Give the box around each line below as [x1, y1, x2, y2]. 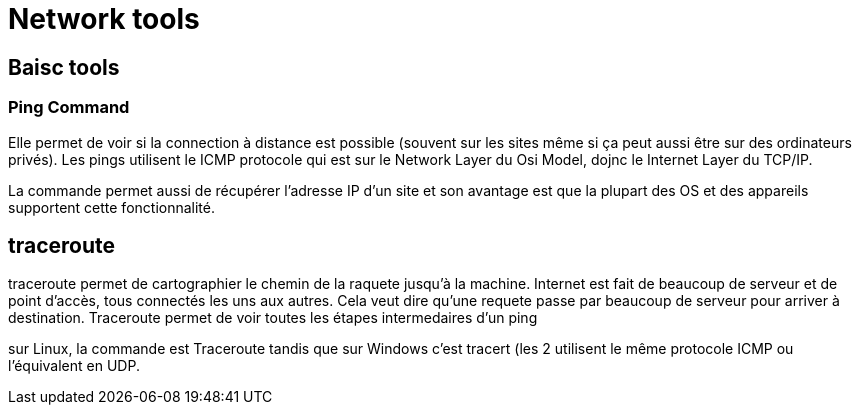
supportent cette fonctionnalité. [8, 198, 215, 216]
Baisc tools [8, 54, 120, 80]
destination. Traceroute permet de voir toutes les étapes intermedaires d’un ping [8, 309, 538, 327]
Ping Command [8, 97, 130, 118]
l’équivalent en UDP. [8, 357, 140, 375]
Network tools [8, 2, 200, 36]
